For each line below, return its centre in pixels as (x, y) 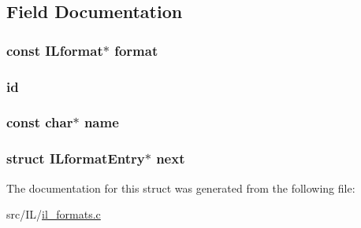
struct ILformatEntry (76, 158)
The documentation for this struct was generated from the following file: (181, 188)
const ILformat (55, 50)
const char (40, 122)
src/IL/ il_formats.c (54, 214)
